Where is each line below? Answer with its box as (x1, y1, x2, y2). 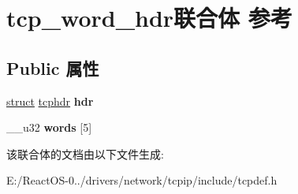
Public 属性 (6, 55, 99, 80)
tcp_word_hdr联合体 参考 (6, 2, 292, 34)
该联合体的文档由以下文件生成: (6, 145, 164, 162)
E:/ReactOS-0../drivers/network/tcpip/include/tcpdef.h (6, 172, 278, 188)
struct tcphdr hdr (6, 92, 94, 109)
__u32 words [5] (6, 119, 92, 136)
